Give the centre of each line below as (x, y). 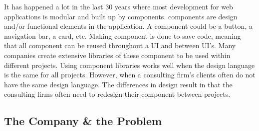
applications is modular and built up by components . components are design (121, 16)
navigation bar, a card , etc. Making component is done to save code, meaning (123, 35)
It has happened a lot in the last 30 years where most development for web (119, 6)
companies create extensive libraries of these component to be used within (117, 55)
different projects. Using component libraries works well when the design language (129, 65)
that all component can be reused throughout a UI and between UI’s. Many (120, 45)
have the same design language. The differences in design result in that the (118, 84)
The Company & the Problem (83, 121)
